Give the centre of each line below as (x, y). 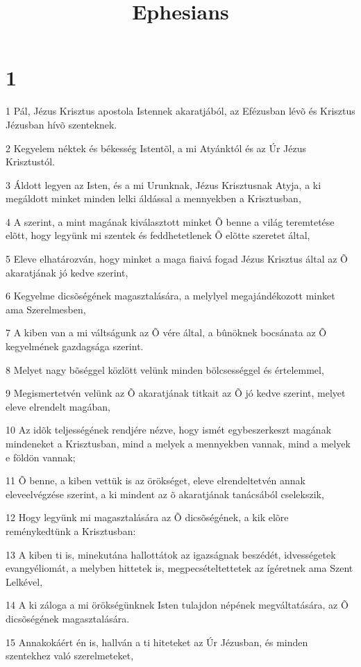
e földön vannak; (41, 457)
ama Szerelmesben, (46, 309)
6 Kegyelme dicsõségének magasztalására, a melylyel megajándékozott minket (170, 296)
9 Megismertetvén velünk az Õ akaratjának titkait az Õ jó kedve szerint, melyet (176, 393)
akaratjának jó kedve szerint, (67, 272)
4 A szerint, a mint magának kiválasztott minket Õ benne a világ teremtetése (170, 221)
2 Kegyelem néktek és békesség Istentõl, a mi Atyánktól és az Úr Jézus (156, 148)
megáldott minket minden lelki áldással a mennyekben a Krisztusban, (153, 198)
